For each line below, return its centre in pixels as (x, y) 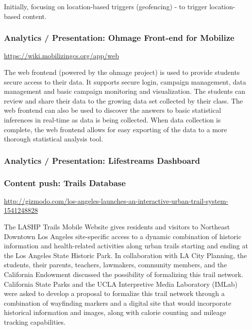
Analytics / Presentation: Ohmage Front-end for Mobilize (119, 38)
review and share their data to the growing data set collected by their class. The (124, 100)
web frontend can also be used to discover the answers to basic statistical (113, 110)
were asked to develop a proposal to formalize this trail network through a (114, 293)
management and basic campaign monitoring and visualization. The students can (125, 91)
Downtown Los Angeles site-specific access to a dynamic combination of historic (123, 236)
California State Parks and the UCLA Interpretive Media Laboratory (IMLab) (121, 284)
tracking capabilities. (35, 321)
